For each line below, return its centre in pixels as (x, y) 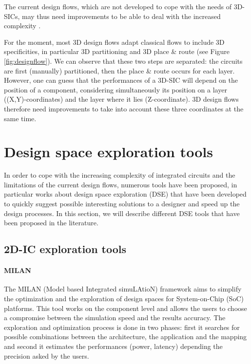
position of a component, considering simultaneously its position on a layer (116, 89)
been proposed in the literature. (51, 223)
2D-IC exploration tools (65, 249)
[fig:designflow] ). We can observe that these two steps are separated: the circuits (123, 61)
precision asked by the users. (47, 355)
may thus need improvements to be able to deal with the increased (121, 16)
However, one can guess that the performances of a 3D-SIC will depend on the (121, 80)
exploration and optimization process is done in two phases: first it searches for (122, 327)
